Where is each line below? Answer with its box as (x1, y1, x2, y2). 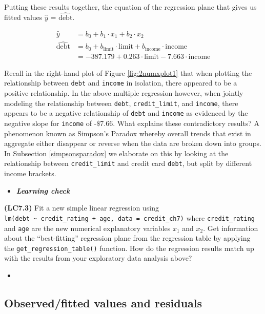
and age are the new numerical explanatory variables (4, 222, 171, 233)
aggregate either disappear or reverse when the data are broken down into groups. (4, 138, 261, 149)
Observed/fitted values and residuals (4, 295, 202, 311)
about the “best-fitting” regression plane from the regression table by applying (4, 233, 251, 243)
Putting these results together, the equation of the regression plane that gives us (4, 2, 257, 12)
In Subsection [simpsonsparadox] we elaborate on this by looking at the (4, 148, 229, 158)
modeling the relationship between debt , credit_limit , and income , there (4, 97, 238, 108)
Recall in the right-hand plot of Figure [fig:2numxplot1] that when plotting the (4, 67, 252, 78)
